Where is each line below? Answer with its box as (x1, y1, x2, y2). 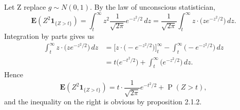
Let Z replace (4, 2, 46, 12)
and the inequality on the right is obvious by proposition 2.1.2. (4, 96, 202, 107)
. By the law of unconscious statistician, (89, 2, 215, 12)
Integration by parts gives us (4, 30, 95, 41)
